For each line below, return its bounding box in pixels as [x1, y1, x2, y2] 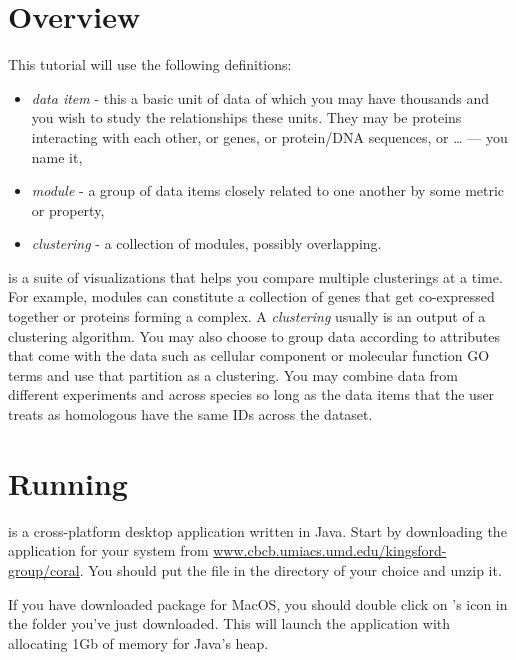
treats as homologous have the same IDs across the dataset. [8, 404, 373, 425]
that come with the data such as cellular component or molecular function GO [8, 345, 490, 366]
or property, [31, 199, 105, 220]
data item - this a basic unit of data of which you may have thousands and [31, 87, 490, 108]
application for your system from [8, 540, 209, 561]
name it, [31, 146, 83, 167]
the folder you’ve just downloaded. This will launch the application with [8, 613, 451, 634]
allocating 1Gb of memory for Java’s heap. [8, 632, 269, 653]
